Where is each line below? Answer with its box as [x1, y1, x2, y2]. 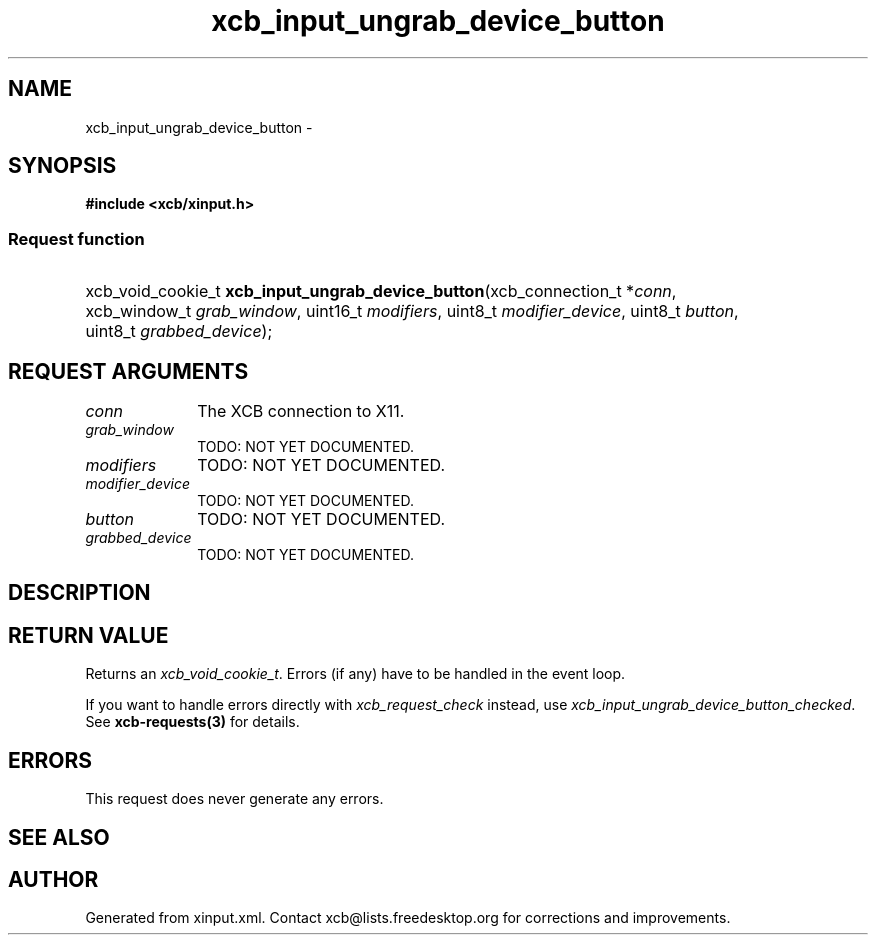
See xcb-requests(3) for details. [85, 713, 300, 731]
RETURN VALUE [8, 622, 169, 648]
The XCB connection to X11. [197, 401, 405, 422]
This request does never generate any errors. [85, 790, 384, 808]
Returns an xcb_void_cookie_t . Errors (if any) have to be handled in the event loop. [85, 665, 626, 683]
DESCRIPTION [8, 580, 151, 606]
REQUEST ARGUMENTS [8, 358, 249, 384]
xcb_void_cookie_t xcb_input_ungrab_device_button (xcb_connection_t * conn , [85, 281, 677, 302]
